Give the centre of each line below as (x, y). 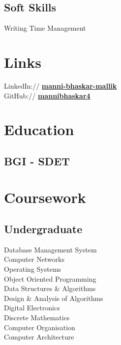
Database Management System (50, 249)
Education (39, 129)
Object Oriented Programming (50, 278)
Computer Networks (34, 259)
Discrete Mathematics (37, 317)
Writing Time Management (45, 28)
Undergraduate (43, 229)
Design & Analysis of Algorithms (54, 298)
